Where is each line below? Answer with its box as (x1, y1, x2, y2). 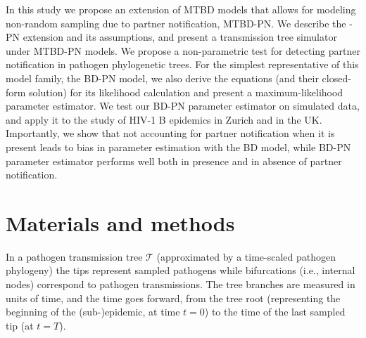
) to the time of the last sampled (204, 304, 346, 319)
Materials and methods (6, 208, 235, 237)
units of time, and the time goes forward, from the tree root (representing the (6, 290, 341, 305)
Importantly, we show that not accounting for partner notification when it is (6, 126, 335, 141)
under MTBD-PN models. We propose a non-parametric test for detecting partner (6, 43, 360, 58)
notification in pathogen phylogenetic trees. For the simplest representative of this (6, 57, 359, 72)
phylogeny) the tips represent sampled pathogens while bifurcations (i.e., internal (6, 263, 355, 278)
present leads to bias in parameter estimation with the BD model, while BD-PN (6, 139, 351, 154)
